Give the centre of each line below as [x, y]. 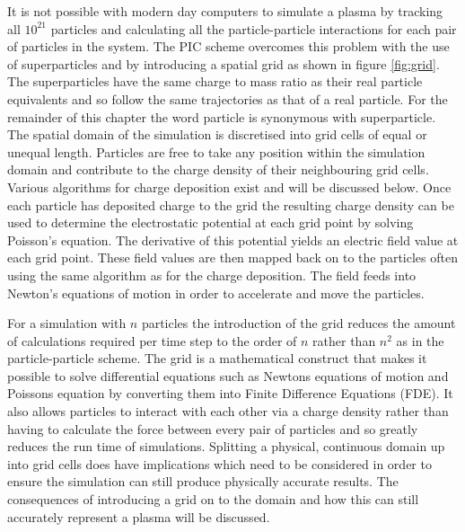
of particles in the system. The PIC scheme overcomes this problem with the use [228, 46]
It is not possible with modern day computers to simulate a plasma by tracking [225, 11]
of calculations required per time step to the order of [152, 340]
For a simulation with [67, 323]
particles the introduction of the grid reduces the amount [298, 323]
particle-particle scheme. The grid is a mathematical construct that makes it [217, 358]
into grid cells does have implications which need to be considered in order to [219, 463]
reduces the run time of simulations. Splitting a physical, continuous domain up [226, 446]
